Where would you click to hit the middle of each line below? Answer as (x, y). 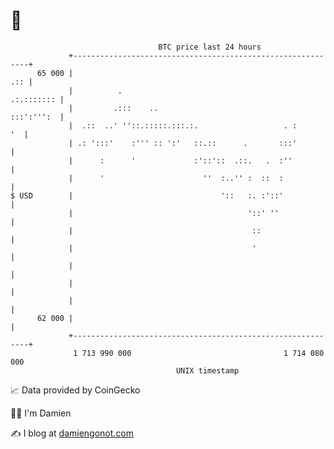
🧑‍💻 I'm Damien (41, 413)
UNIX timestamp (207, 370)
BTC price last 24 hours (210, 47)
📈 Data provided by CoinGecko (75, 390)
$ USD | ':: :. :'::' (147, 195)
